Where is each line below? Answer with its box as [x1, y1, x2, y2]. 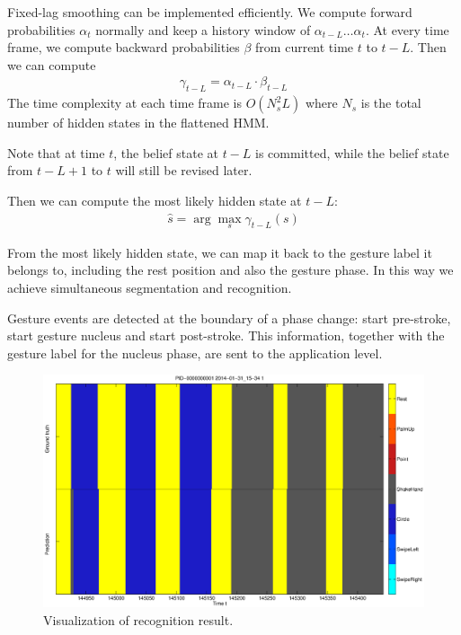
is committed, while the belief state [255, 143, 449, 162]
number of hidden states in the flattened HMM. [7, 113, 270, 132]
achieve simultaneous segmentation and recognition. [7, 278, 292, 297]
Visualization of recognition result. [43, 610, 234, 629]
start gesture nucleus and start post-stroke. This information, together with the [7, 326, 445, 345]
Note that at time [7, 143, 105, 162]
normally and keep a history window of [95, 20, 311, 39]
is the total [360, 93, 421, 112]
